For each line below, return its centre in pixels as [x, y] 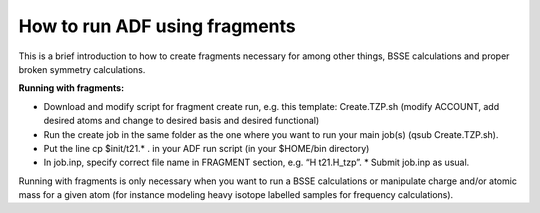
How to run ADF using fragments [157, 26]
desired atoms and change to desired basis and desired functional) [181, 121]
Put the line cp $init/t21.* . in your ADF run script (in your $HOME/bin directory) [206, 148]
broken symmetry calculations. [82, 69]
